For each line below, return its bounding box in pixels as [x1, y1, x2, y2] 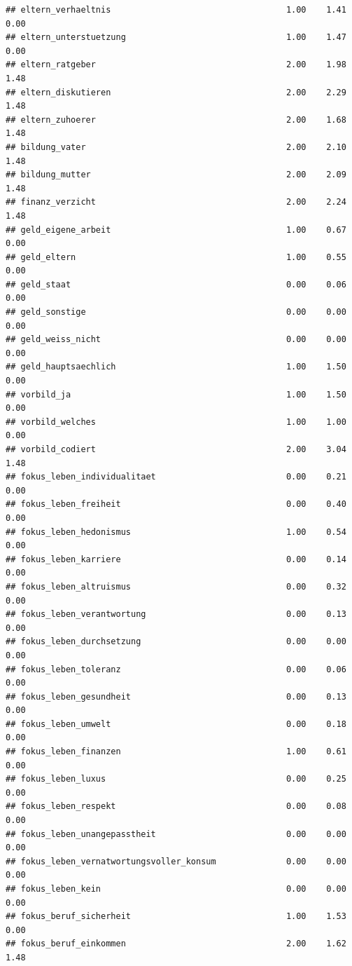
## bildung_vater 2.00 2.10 [6, 142, 346, 152]
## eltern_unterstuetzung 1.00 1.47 [6, 32, 346, 43]
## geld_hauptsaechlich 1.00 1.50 [6, 362, 346, 372]
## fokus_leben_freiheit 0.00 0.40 [6, 499, 346, 510]
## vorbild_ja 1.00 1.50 [6, 389, 346, 400]
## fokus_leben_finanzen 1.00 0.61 [6, 747, 346, 757]
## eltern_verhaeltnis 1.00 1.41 [6, 5, 346, 15]
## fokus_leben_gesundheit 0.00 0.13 [6, 691, 346, 702]
